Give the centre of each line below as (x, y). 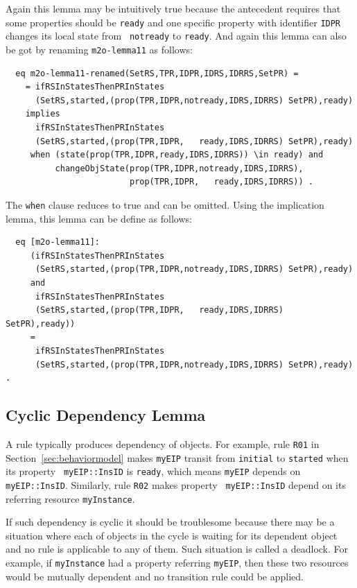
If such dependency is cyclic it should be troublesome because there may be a (170, 522)
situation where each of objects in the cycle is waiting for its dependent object (172, 535)
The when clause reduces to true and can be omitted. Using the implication (165, 204)
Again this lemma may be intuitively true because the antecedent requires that (173, 8)
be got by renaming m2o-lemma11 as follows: (99, 49)
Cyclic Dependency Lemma (106, 415)
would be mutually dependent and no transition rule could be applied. (155, 576)
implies (43, 114)
